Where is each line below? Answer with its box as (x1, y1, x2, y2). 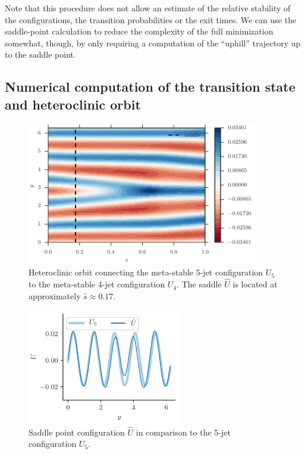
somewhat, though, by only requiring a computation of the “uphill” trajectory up (5, 36, 301, 49)
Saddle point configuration (29, 425, 125, 438)
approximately (29, 289, 81, 302)
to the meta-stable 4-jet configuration (29, 278, 165, 290)
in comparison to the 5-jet (136, 425, 231, 438)
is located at (232, 278, 278, 290)
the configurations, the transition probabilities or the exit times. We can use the (5, 13, 297, 26)
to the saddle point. (5, 48, 76, 61)
